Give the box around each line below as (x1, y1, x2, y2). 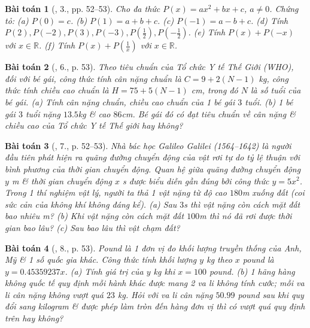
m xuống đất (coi (242, 186, 305, 199)
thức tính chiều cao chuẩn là (5, 84, 109, 96)
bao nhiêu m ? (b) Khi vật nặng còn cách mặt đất (5, 209, 184, 222)
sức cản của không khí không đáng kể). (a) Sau (5, 198, 177, 210)
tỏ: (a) (5, 14, 29, 26)
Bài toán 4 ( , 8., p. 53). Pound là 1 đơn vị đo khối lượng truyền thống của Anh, (5, 241, 302, 254)
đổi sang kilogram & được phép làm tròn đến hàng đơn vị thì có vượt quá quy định (5, 300, 305, 312)
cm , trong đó (191, 84, 238, 96)
